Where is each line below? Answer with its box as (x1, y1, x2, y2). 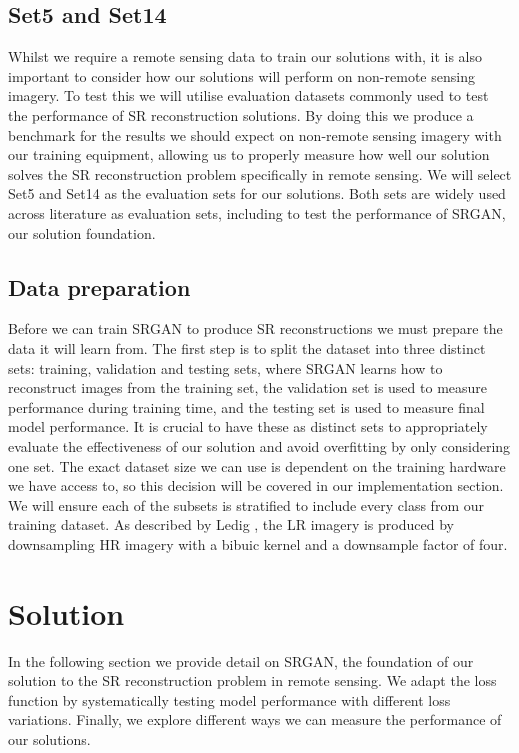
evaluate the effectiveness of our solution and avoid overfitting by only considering (8, 435, 511, 456)
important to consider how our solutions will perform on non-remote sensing (8, 65, 475, 86)
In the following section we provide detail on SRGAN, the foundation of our (8, 650, 474, 671)
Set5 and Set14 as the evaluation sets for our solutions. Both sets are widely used (8, 183, 506, 204)
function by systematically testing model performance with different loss (8, 689, 451, 710)
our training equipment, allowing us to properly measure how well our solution (8, 144, 490, 165)
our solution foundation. (8, 222, 156, 243)
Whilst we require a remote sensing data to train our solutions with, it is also (8, 46, 482, 67)
